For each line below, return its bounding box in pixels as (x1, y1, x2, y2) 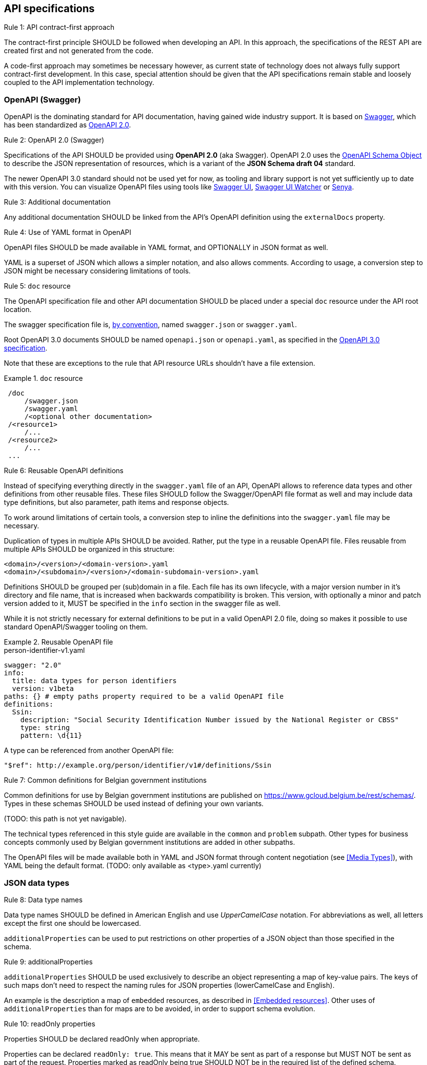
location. (4, 305, 32, 314)
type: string (20, 724, 70, 732)
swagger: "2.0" (4, 661, 62, 669)
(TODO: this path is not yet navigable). (4, 814, 127, 823)
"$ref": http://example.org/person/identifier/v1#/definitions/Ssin (4, 761, 271, 770)
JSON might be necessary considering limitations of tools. (4, 267, 191, 275)
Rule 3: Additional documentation (4, 198, 111, 207)
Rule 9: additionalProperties (4, 957, 93, 966)
